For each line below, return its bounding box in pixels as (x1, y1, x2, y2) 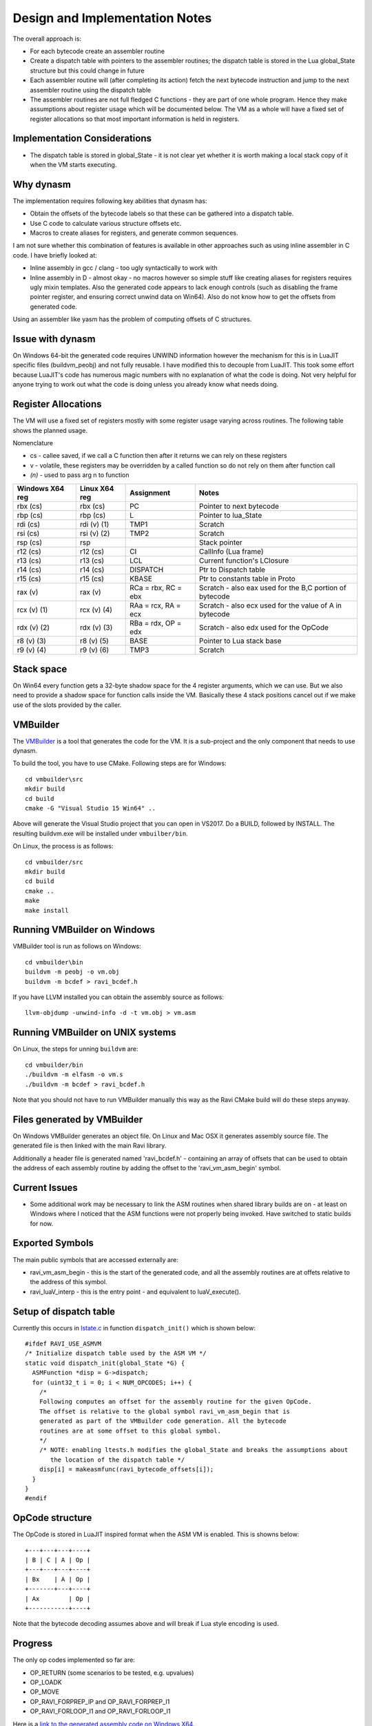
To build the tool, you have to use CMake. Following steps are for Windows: (12, 759, 227, 768)
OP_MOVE (30, 1688, 60, 1696)
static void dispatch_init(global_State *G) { (25, 1359, 185, 1367)
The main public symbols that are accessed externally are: (12, 1255, 178, 1263)
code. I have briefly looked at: (12, 251, 98, 259)
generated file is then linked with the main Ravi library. (12, 1141, 167, 1150)
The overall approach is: (12, 35, 82, 43)
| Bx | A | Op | (25, 1575, 91, 1583)
